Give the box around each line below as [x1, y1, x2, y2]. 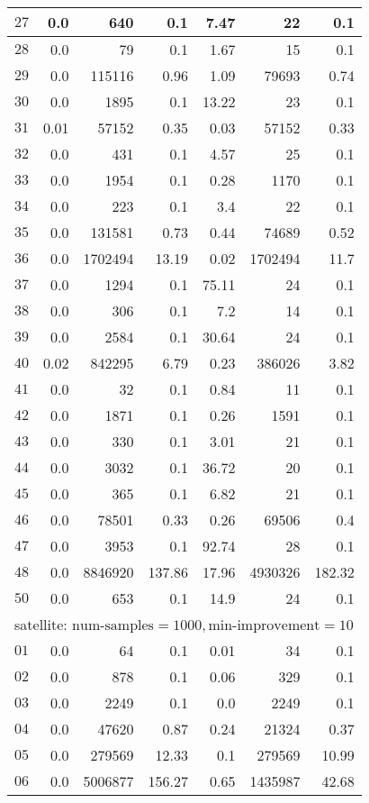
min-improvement [208, 618, 320, 633]
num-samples [72, 618, 154, 633]
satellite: [14, 614, 67, 634]
